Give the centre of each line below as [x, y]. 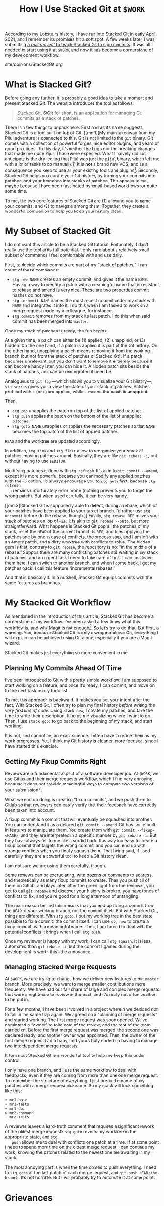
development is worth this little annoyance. [48, 951]
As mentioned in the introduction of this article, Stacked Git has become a [80, 616]
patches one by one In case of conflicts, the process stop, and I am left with [82, 537]
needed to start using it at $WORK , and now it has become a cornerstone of [79, 50]
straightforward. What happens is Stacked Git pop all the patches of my [77, 526]
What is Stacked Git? [48, 84]
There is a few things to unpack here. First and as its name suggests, [75, 128]
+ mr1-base [16, 1100]
